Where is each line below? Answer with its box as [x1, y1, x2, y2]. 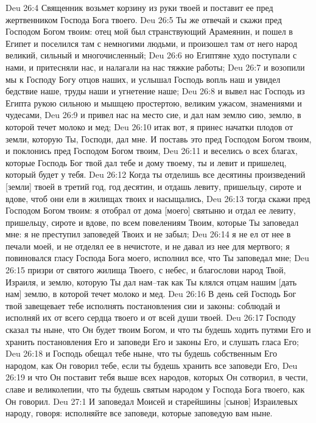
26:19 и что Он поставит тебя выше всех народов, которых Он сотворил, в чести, [5, 371, 308, 383]
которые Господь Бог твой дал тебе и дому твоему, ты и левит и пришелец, [5, 156, 287, 169]
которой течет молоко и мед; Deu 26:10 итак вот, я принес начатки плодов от [5, 120, 293, 133]
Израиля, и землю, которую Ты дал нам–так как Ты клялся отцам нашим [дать [5, 275, 297, 288]
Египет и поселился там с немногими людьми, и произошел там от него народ [5, 37, 298, 49]
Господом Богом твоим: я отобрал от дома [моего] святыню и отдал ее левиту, [5, 204, 296, 217]
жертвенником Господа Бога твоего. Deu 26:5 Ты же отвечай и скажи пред [5, 13, 282, 26]
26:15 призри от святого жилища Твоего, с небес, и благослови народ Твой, [5, 264, 286, 276]
